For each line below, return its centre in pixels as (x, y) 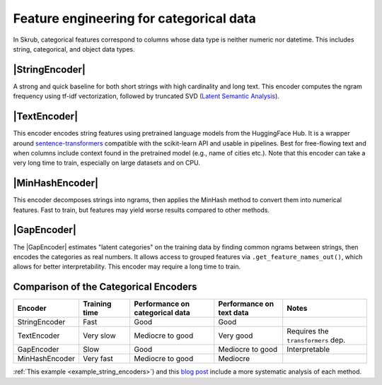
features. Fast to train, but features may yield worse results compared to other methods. (141, 210)
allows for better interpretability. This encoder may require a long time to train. (127, 267)
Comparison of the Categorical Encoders (105, 287)
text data (233, 313)
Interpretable (308, 350)
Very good (236, 336)
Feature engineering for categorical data (134, 18)
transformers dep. (316, 340)
